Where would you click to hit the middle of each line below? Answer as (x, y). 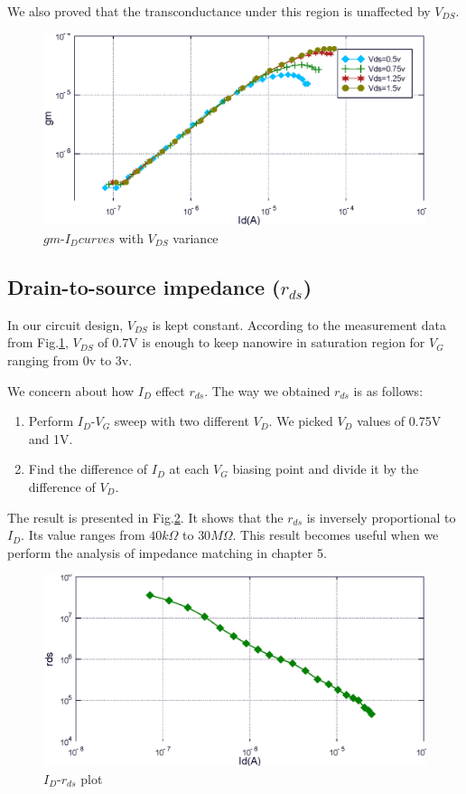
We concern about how (71, 390)
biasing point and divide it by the (326, 469)
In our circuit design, (65, 324)
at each (189, 469)
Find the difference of (88, 469)
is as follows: (388, 390)
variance (196, 238)
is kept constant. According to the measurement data (299, 324)
